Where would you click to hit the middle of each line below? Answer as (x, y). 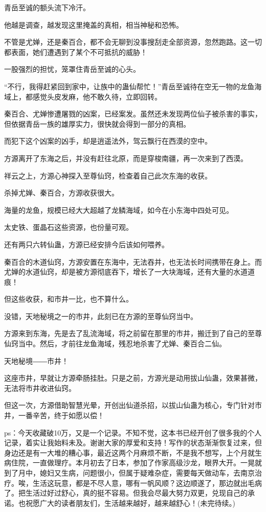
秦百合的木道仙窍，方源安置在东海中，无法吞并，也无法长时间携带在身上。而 (133, 261)
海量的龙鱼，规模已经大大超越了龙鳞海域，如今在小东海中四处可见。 (119, 210)
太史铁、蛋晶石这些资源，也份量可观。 (69, 227)
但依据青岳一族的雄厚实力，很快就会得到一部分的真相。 (97, 123)
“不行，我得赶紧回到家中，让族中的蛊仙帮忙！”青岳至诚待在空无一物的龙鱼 (129, 86)
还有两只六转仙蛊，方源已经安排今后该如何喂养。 (86, 244)
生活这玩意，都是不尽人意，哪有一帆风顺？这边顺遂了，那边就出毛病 (147, 483)
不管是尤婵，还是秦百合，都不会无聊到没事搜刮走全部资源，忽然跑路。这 (126, 42)
